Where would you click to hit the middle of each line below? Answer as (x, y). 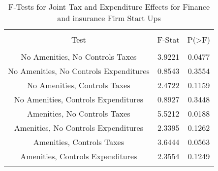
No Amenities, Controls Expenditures (79, 99)
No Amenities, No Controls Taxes (79, 57)
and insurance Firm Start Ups (109, 18)
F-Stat (168, 39)
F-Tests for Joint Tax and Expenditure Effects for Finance (109, 7)
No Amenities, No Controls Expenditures (79, 71)
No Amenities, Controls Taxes (79, 85)
